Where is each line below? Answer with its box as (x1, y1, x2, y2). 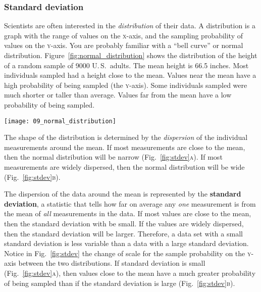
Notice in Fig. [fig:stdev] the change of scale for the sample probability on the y (4, 248, 251, 258)
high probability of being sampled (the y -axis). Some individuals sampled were (4, 79, 247, 90)
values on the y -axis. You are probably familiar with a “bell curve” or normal (4, 40, 243, 51)
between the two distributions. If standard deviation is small (18, 258, 205, 268)
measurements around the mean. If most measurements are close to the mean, (4, 141, 245, 152)
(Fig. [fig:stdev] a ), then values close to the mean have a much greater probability (4, 267, 256, 278)
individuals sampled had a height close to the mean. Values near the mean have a (4, 70, 256, 80)
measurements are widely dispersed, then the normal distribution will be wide (4, 162, 245, 172)
